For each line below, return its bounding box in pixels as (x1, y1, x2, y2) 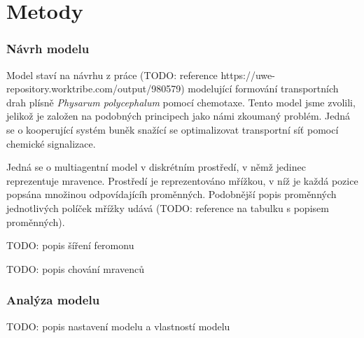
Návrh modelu (6, 40, 90, 57)
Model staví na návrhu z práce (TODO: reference (6, 67, 218, 82)
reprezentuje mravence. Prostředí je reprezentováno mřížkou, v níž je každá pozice (6, 173, 358, 188)
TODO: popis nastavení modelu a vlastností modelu (6, 318, 230, 333)
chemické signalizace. (6, 136, 96, 150)
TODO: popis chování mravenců (6, 261, 145, 276)
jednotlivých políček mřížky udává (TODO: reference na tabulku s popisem (6, 200, 329, 215)
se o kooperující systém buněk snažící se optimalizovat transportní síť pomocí (6, 122, 339, 136)
